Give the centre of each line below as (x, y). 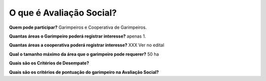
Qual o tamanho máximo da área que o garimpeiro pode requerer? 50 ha (84, 54)
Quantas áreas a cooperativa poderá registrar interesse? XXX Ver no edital (87, 45)
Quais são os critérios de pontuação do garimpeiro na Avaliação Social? (84, 72)
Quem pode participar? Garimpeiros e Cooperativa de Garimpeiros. (78, 27)
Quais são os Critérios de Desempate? (49, 63)
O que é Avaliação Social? (63, 13)
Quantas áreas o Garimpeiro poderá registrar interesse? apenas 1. (78, 36)
